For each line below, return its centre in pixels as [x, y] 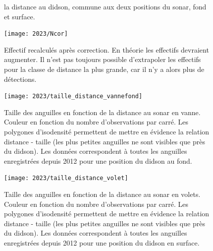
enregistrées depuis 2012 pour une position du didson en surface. [102, 243]
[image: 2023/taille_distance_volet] [66, 178]
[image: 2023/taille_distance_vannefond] [73, 96]
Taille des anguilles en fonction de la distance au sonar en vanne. [102, 112]
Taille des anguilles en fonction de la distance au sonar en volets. [102, 194]
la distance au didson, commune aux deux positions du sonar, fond [105, 6]
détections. [20, 79]
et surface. [20, 16]
